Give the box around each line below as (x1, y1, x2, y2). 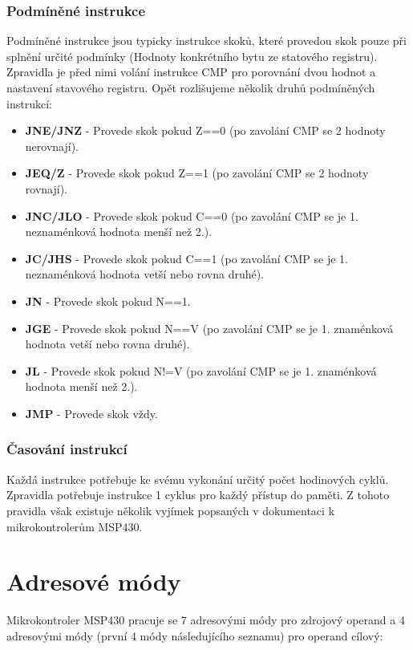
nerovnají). (25, 137, 79, 154)
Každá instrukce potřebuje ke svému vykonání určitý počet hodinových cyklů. (6, 470, 389, 487)
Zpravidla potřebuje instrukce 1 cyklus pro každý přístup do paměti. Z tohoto (6, 486, 390, 503)
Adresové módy (6, 565, 181, 598)
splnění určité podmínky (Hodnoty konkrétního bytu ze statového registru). (6, 47, 378, 64)
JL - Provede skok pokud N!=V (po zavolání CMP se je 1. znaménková (25, 362, 377, 379)
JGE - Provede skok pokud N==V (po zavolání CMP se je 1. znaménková (25, 319, 394, 336)
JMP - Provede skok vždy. (25, 404, 158, 421)
